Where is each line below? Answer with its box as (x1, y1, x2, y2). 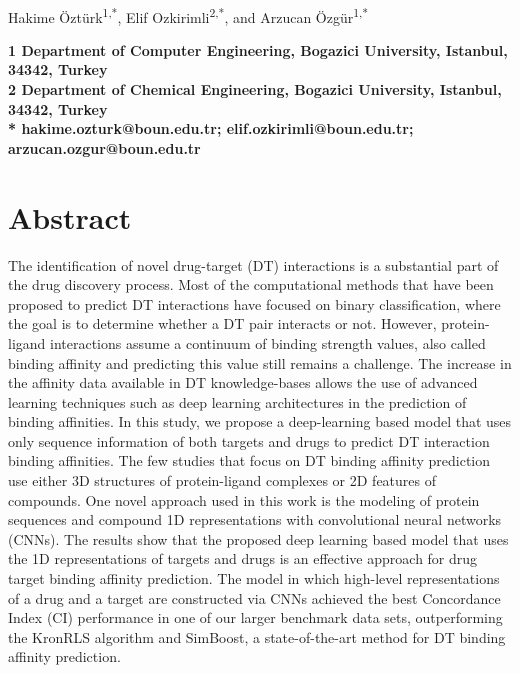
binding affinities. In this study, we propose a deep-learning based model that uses (8, 411, 512, 432)
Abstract (8, 196, 132, 237)
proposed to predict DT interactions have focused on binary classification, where (8, 293, 501, 314)
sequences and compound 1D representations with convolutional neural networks (8, 509, 502, 530)
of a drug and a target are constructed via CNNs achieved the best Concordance (8, 587, 501, 608)
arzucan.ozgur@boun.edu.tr (8, 137, 201, 158)
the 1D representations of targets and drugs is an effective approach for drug (8, 548, 478, 569)
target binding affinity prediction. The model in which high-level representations (8, 568, 500, 589)
